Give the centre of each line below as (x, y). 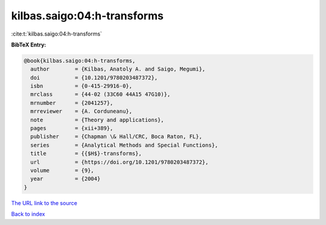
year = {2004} (66, 179)
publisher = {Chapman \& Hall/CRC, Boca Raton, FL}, (116, 137)
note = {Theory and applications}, (97, 120)
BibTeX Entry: (29, 45)
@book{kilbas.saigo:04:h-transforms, (80, 61)
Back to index (28, 214)
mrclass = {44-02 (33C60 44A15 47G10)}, (101, 94)
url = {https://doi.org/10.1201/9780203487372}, (120, 162)
